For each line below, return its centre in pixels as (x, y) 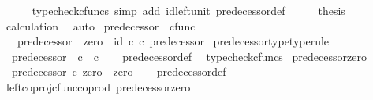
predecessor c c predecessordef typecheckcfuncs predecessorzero (189, 56)
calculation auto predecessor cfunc (101, 25)
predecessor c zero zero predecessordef (119, 71)
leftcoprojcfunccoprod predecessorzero (98, 86)
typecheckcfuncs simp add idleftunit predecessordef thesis (188, 10)
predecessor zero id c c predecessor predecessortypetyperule (173, 41)
